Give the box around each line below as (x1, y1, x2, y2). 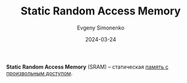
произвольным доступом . (6, 69, 73, 76)
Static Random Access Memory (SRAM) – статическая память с (6, 63, 169, 70)
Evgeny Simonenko (77, 24, 125, 31)
